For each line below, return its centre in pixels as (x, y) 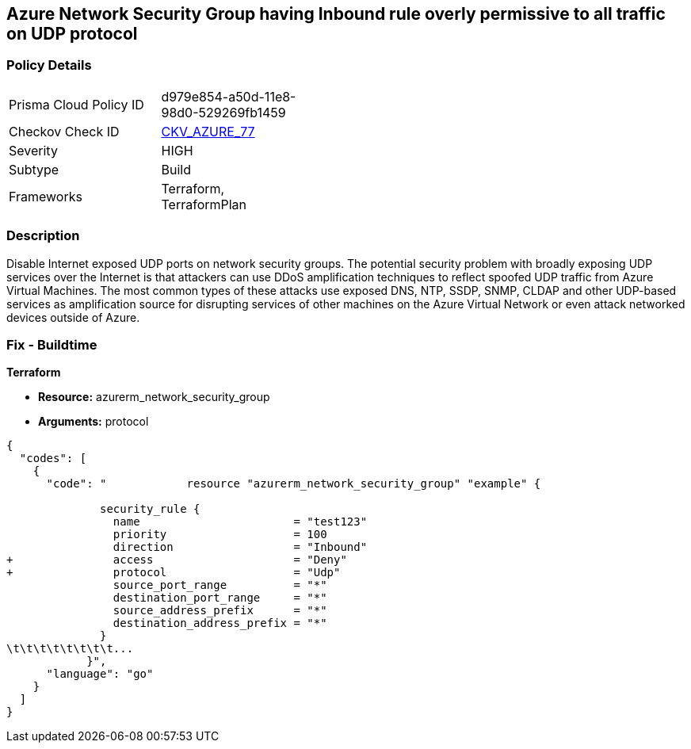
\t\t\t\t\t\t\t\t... (70, 649)
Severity (33, 150)
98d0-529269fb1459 (223, 112)
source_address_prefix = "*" (220, 611)
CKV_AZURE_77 (208, 131)
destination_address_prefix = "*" (220, 623)
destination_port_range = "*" (220, 598)
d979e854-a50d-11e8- (229, 96)
